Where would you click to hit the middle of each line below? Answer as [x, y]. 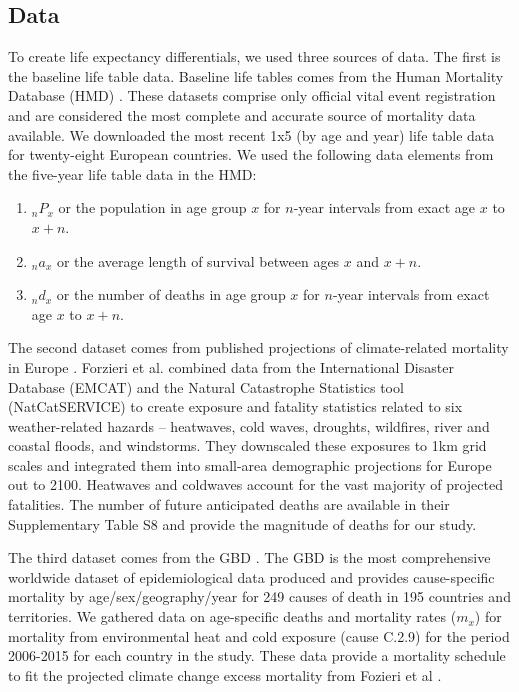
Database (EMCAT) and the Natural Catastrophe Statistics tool [206, 386]
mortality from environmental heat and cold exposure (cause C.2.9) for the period [259, 635]
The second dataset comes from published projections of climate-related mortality [258, 347]
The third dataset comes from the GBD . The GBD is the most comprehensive [249, 557]
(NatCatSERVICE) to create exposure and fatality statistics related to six [235, 406]
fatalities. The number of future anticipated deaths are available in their [229, 504]
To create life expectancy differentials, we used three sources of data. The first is [254, 56]
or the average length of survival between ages [198, 260]
